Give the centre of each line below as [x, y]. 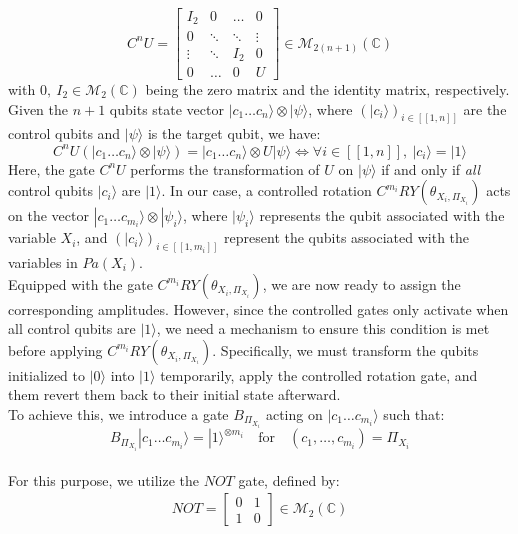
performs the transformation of [225, 168]
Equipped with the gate [80, 283]
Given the [38, 108]
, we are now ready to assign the [361, 283]
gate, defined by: [289, 479]
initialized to [47, 374]
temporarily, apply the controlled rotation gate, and [319, 374]
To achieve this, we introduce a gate [118, 414]
